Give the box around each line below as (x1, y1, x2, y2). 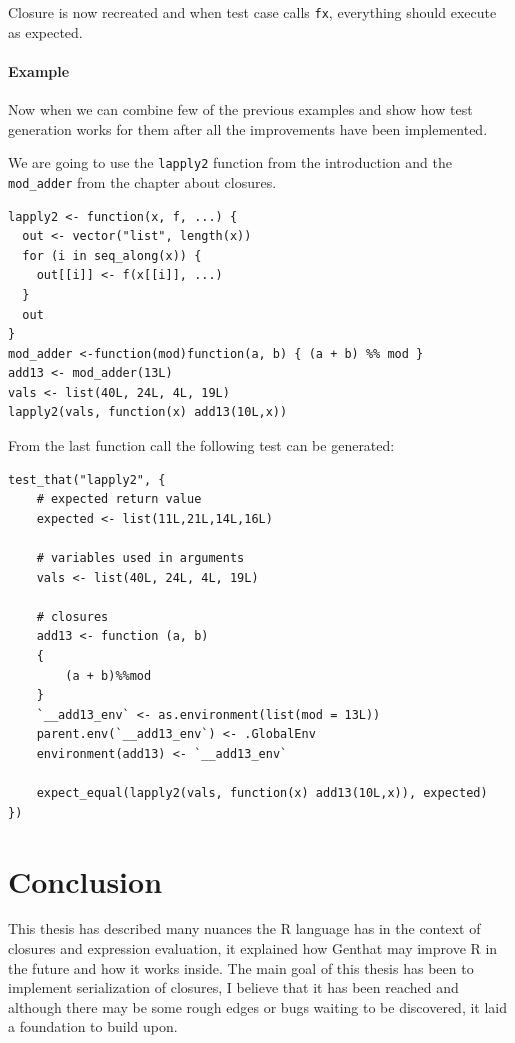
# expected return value (36, 492, 202, 507)
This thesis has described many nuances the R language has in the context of (8, 918, 481, 939)
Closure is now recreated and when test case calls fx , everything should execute (8, 2, 497, 22)
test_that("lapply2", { (8, 472, 166, 487)
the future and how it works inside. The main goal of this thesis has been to (8, 957, 474, 978)
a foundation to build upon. (8, 1016, 178, 1037)
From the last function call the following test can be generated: (8, 435, 395, 456)
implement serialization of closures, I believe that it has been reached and (8, 977, 459, 998)
